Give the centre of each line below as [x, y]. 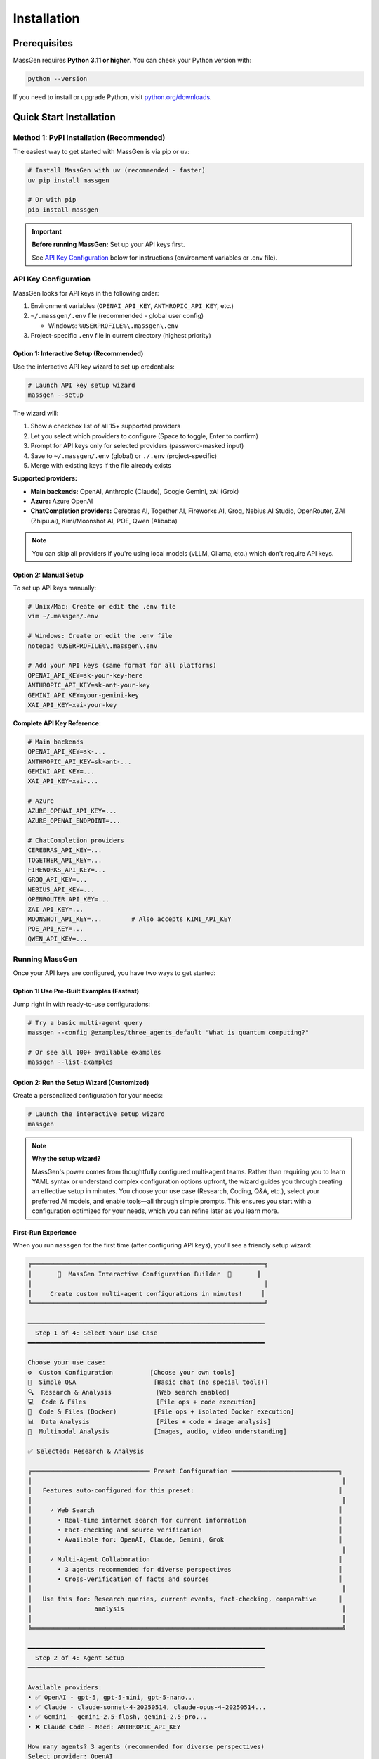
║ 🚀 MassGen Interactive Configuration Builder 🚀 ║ [144, 1274]
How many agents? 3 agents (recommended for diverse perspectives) [146, 1746]
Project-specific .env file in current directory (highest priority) [121, 336]
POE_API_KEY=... [56, 929]
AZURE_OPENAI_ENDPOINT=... [74, 821]
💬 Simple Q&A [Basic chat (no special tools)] [148, 1382]
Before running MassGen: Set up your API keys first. [108, 245]
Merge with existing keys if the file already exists [101, 465]
